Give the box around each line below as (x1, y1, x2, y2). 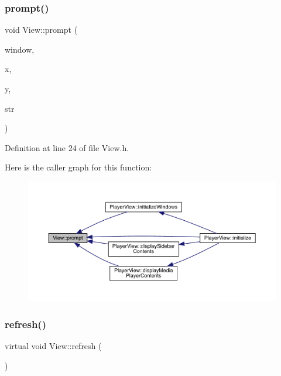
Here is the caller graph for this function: (5, 161, 152, 173)
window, (5, 43, 35, 55)
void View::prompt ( (5, 23, 78, 36)
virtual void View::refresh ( (5, 340, 102, 352)
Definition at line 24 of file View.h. (5, 141, 129, 153)
